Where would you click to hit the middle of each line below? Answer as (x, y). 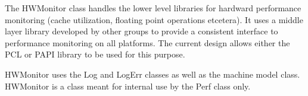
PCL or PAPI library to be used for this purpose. (95, 54)
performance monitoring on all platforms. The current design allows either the (147, 42)
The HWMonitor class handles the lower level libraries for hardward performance (153, 8)
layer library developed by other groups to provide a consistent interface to (141, 31)
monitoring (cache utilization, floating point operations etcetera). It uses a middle (154, 19)
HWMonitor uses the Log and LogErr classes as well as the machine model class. (153, 74)
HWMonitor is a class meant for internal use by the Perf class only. (128, 86)
